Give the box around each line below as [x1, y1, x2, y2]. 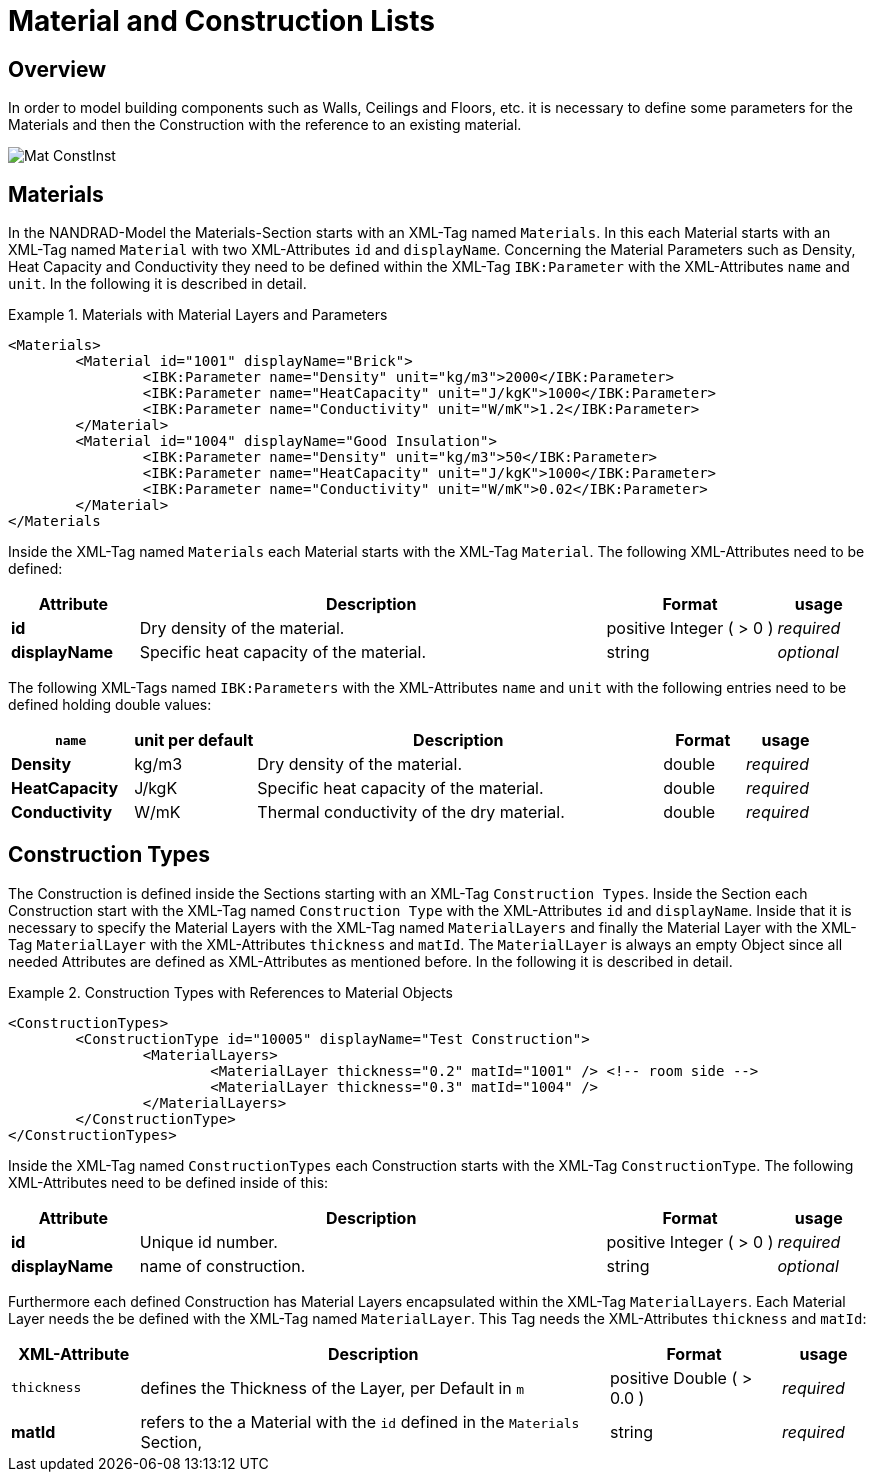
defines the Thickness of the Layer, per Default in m [140, 1377, 525, 1398]
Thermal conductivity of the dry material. [257, 802, 565, 823]
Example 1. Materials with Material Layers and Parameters [8, 306, 388, 324]
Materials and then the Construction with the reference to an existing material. [8, 116, 522, 134]
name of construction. [139, 1255, 306, 1276]
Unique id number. [139, 1231, 278, 1252]
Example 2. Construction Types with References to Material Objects [8, 983, 453, 1001]
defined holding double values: [8, 696, 212, 714]
